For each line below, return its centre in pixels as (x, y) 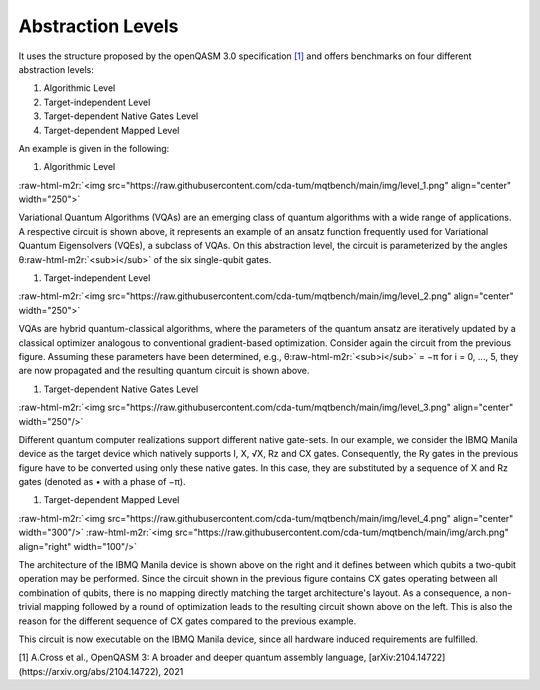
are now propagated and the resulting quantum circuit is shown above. (164, 371)
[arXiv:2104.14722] (407, 657)
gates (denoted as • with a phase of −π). (102, 482)
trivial (30, 607)
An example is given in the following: (94, 148)
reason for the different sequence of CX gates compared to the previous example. (187, 621)
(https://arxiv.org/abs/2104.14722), (90, 671)
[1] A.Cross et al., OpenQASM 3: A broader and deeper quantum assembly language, (192, 657)
